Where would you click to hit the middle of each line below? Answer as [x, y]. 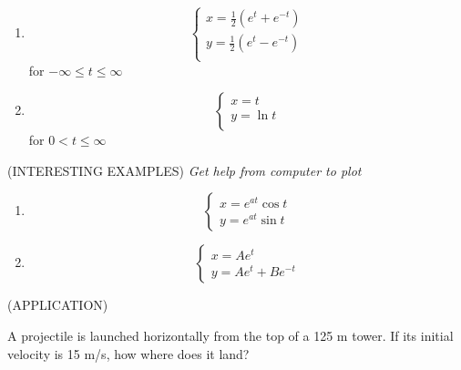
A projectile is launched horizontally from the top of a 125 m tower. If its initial [230, 335]
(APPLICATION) [58, 305]
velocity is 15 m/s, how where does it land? [128, 353]
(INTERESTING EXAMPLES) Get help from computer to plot [184, 170]
